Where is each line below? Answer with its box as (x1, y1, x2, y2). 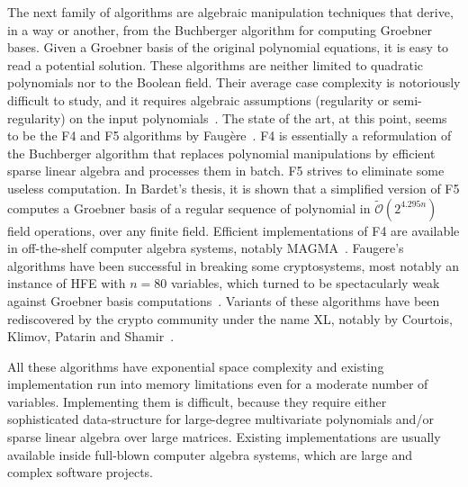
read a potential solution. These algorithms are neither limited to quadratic (7, 55, 424, 74)
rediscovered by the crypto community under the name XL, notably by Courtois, (7, 309, 453, 328)
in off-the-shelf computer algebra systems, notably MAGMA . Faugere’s (7, 239, 404, 257)
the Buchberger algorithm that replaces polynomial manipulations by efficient (7, 143, 436, 162)
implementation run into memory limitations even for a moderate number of (7, 374, 428, 393)
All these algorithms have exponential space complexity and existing (7, 356, 384, 375)
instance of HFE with (7, 274, 126, 293)
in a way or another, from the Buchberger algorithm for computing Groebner (7, 20, 433, 39)
